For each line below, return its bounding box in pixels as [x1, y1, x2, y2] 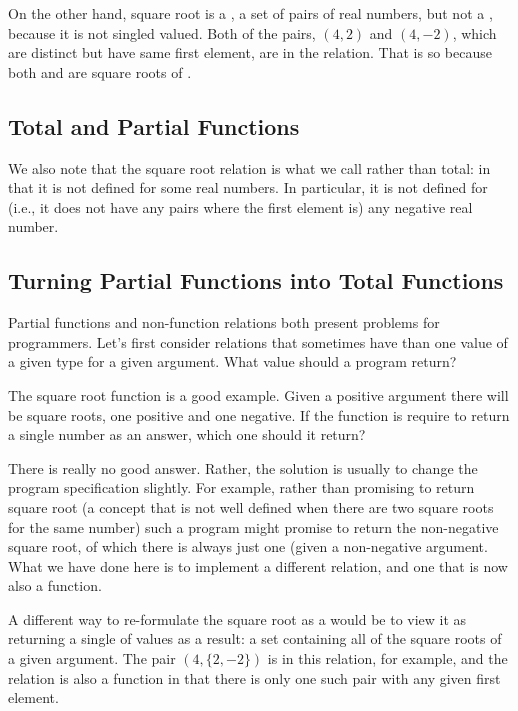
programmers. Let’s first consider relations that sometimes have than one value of [8, 331, 508, 352]
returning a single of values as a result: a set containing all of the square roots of [8, 628, 502, 649]
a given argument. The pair [8, 648, 176, 669]
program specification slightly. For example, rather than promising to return [8, 477, 475, 498]
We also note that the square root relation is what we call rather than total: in [8, 157, 491, 178]
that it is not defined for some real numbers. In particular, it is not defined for [8, 177, 488, 198]
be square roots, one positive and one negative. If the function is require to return [8, 404, 510, 425]
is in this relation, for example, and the [267, 648, 508, 669]
